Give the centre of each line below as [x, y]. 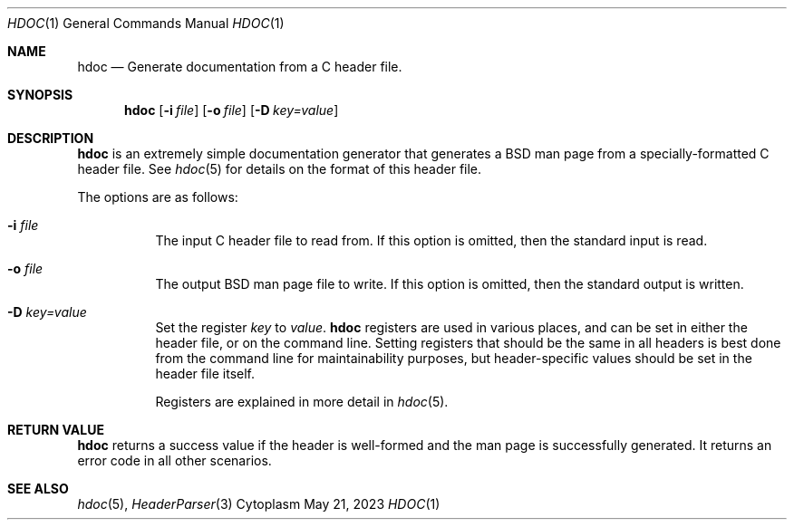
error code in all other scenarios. [174, 460]
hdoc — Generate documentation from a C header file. [240, 67]
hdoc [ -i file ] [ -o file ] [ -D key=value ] [232, 110]
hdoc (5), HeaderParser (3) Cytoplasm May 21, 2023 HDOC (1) [259, 504]
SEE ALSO [38, 489]
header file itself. [205, 374]
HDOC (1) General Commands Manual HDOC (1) [146, 23]
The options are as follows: [158, 197]
